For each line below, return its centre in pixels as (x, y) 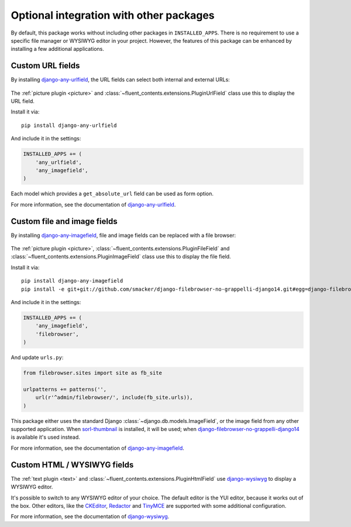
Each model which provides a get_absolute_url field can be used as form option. (112, 194)
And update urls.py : (37, 357)
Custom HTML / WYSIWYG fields (72, 465)
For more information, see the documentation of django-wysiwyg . (90, 516)
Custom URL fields (45, 66)
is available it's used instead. (45, 437)
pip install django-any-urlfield (69, 125)
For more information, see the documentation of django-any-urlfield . (93, 204)
